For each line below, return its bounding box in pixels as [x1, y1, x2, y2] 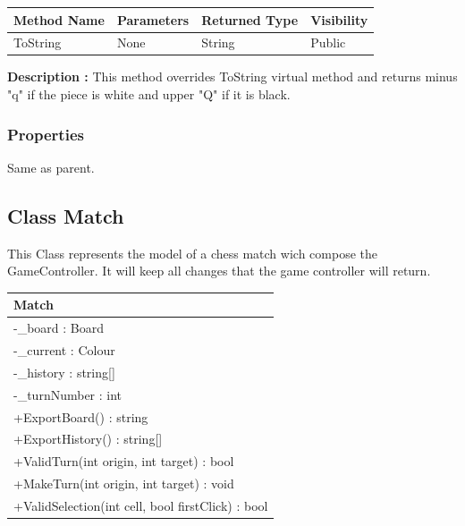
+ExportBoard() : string [13, 407, 148, 426]
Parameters [116, 10, 190, 29]
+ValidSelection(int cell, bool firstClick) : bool [13, 496, 268, 514]
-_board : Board [13, 318, 105, 337]
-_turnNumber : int [13, 385, 123, 403]
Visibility [310, 10, 368, 29]
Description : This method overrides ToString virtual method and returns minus [7, 67, 458, 86]
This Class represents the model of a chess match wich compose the [7, 243, 377, 262]
